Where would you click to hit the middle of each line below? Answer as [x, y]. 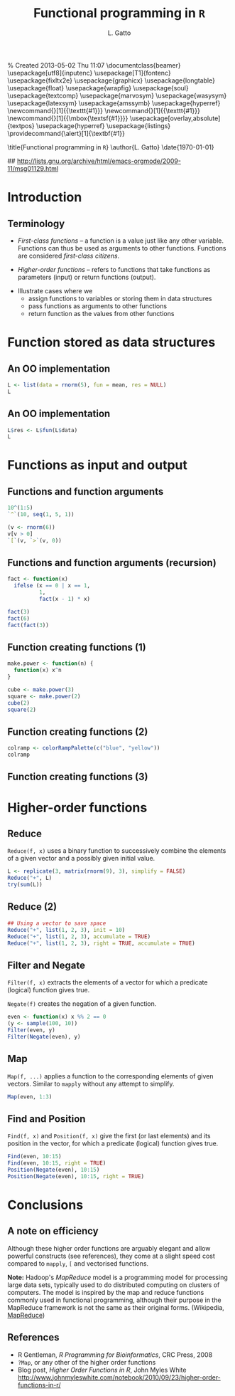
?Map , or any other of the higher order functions [87, 1362]
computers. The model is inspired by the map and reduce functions [106, 1292]
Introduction [45, 198]
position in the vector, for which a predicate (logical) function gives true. [113, 1143]
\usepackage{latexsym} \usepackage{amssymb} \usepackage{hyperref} [114, 103]
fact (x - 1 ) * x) [65, 599]
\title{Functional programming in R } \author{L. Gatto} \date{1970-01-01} [111, 147]
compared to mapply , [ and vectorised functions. [78, 1263]
